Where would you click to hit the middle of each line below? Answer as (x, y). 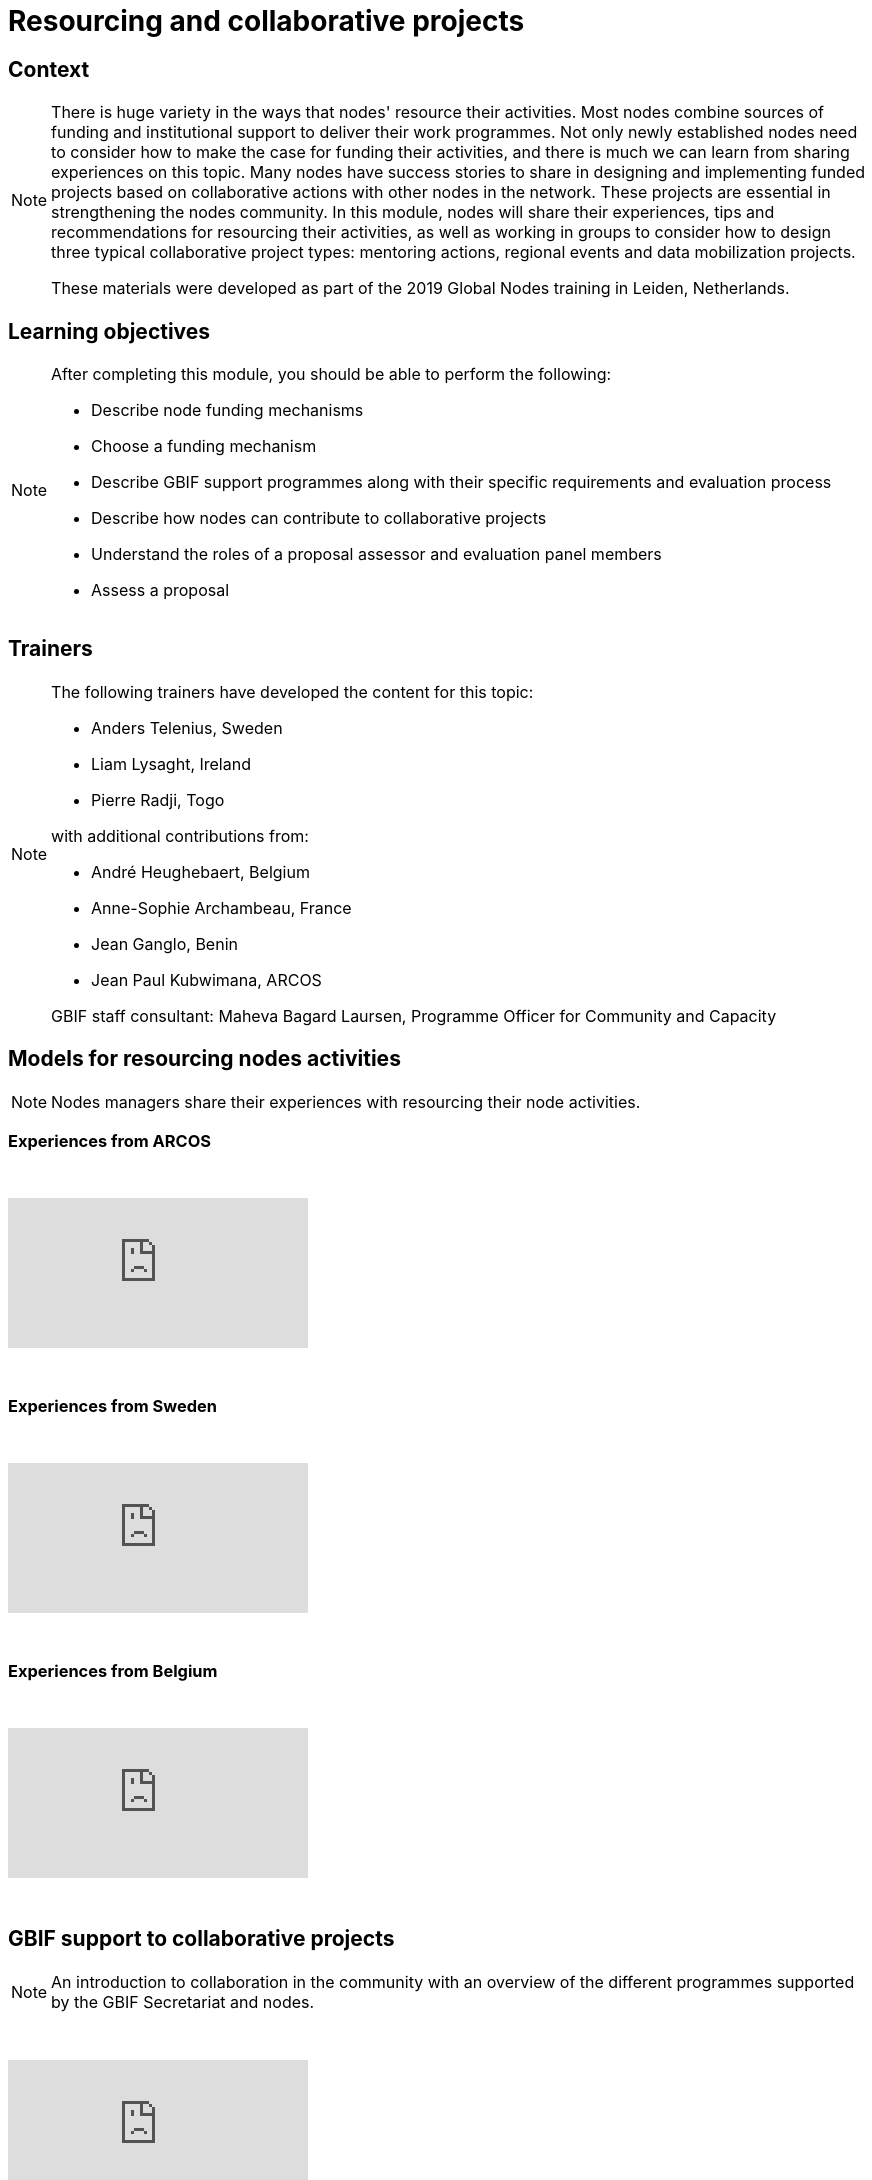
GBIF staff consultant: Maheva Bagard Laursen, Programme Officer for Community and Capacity (414, 1015)
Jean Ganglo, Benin (164, 943)
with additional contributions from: (180, 835)
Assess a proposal (160, 590)
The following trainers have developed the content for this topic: (292, 691)
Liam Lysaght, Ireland (171, 763)
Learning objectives (109, 331)
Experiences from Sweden (112, 1405)
